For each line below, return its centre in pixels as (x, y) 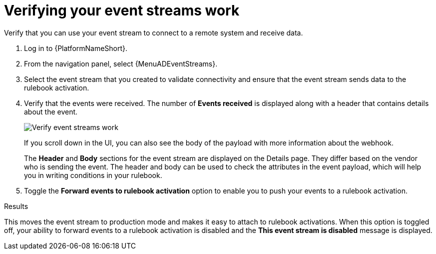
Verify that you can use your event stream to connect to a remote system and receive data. (154, 32)
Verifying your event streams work (122, 10)
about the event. (51, 111)
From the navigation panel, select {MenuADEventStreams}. (121, 63)
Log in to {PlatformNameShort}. (76, 48)
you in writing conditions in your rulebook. (93, 175)
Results (16, 206)
